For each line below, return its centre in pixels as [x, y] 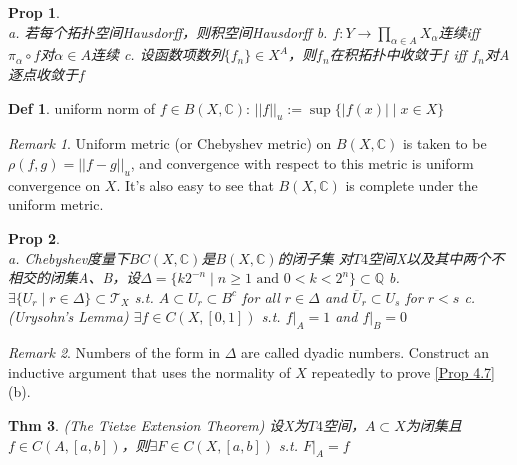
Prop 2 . [34, 237]
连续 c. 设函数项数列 [157, 54]
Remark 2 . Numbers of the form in [114, 352]
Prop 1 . [34, 12]
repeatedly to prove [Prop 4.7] [403, 371]
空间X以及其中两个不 [436, 257]
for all [261, 296]
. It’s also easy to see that [195, 184]
